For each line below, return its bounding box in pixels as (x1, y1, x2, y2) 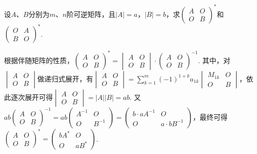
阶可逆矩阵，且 (66, 8, 116, 19)
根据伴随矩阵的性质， (4, 55, 74, 65)
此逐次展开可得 (4, 91, 53, 102)
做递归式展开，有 (37, 73, 94, 83)
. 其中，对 (198, 55, 231, 65)
